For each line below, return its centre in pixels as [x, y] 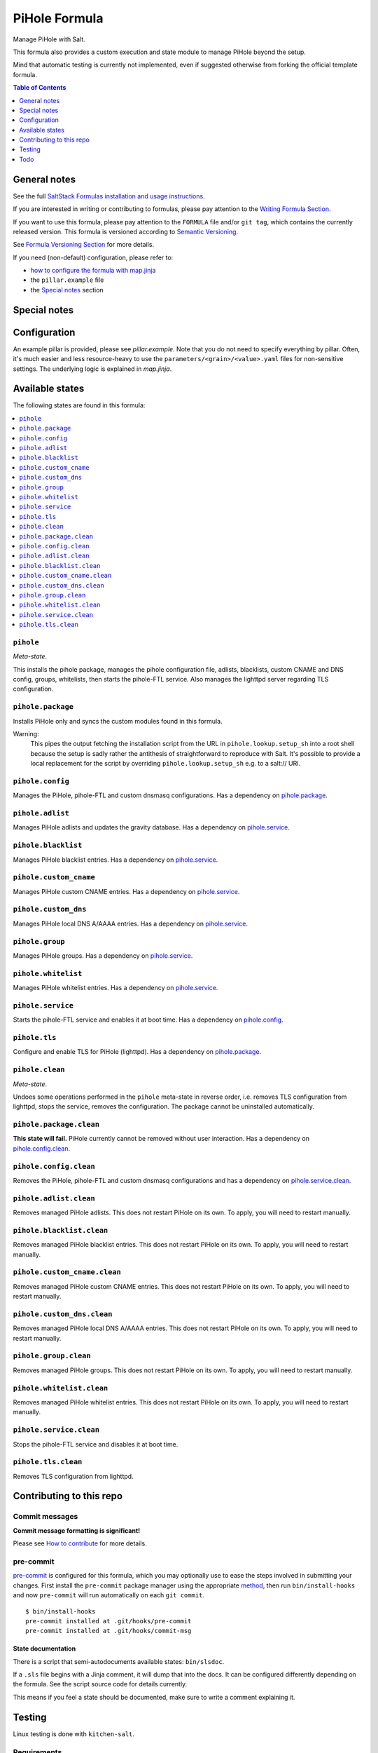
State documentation [44, 1649]
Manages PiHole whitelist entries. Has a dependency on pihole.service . [115, 988]
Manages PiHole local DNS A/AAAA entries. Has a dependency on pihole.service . [131, 923]
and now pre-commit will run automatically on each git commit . [109, 1595]
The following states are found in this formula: [79, 405]
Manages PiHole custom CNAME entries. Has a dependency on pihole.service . [126, 891]
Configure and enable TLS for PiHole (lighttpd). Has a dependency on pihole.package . [137, 1052]
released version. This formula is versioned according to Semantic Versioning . [125, 231]
